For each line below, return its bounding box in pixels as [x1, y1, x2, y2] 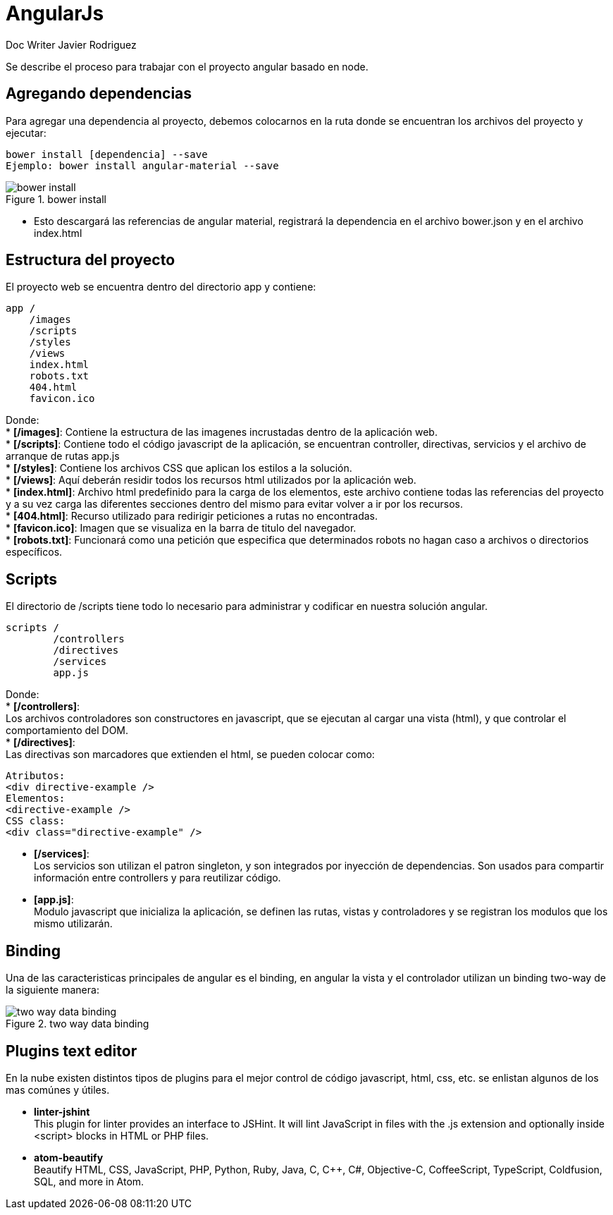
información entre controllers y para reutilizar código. [34, 872, 281, 884]
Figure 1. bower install [6, 193, 106, 205]
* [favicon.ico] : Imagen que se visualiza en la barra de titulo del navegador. [6, 522, 357, 535]
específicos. [6, 546, 63, 558]
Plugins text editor [6, 1042, 137, 1060]
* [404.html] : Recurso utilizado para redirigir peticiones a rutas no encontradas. [6, 510, 378, 523]
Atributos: [6, 770, 66, 782]
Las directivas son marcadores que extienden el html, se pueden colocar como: [6, 748, 375, 761]
